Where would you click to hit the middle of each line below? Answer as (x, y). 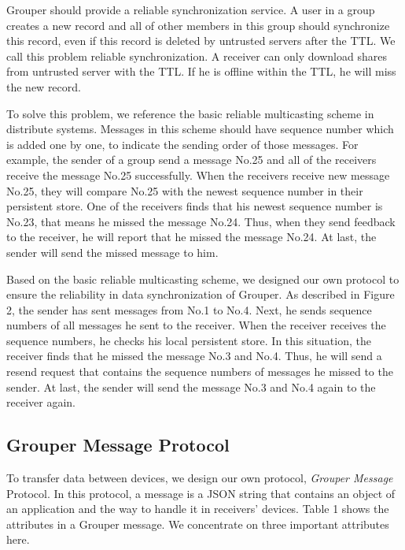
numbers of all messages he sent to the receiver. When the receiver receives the (196, 325)
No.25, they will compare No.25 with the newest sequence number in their (185, 190)
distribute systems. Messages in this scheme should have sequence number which (200, 129)
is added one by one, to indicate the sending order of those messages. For (182, 144)
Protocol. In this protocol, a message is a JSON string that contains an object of (201, 493)
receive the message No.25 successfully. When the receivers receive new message (198, 175)
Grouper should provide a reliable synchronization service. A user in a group (191, 9)
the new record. (44, 86)
